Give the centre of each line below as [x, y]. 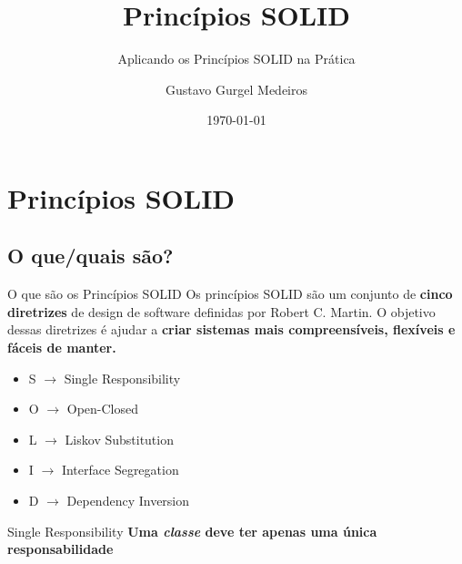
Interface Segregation [120, 470]
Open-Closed [103, 409]
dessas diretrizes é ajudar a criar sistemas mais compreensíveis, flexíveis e [231, 329]
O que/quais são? [90, 256]
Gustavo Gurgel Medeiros [236, 89]
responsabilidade [60, 549]
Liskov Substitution [119, 439]
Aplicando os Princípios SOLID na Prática [236, 59]
